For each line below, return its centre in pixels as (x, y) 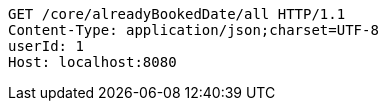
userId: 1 (46, 46)
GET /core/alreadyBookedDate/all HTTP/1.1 (177, 14)
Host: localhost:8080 (92, 62)
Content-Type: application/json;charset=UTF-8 (193, 30)
